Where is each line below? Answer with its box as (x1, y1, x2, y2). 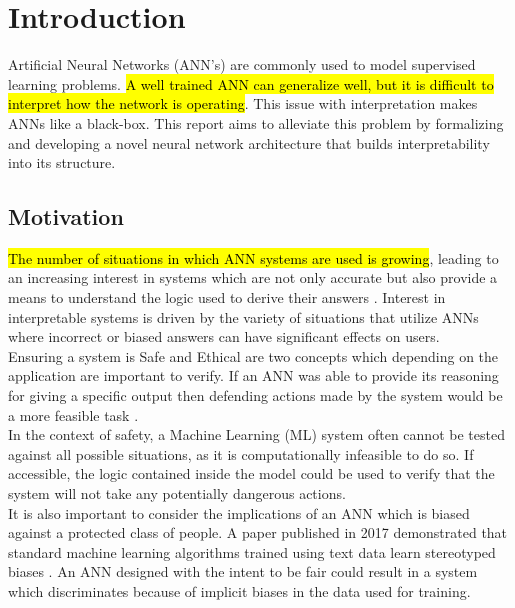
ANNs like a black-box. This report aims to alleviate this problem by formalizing (8, 112, 504, 133)
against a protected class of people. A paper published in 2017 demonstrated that (8, 522, 508, 543)
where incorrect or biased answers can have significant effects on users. (8, 326, 440, 347)
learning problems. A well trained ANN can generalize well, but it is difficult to (8, 73, 494, 94)
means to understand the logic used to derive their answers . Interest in (8, 287, 446, 308)
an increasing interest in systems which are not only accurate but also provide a (8, 267, 498, 288)
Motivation (8, 201, 124, 232)
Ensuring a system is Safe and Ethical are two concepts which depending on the (8, 345, 499, 366)
